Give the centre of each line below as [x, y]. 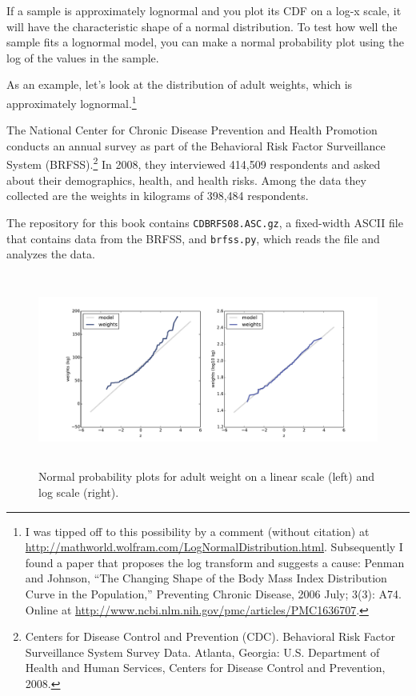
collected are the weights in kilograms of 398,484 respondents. [158, 196]
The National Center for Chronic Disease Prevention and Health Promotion [192, 130]
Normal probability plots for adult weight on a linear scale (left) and [206, 476]
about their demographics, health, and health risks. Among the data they [186, 180]
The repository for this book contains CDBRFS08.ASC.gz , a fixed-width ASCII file [205, 222]
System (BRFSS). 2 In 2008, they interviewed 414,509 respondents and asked [194, 163]
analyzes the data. [51, 254]
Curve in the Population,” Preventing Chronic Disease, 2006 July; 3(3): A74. [213, 593]
